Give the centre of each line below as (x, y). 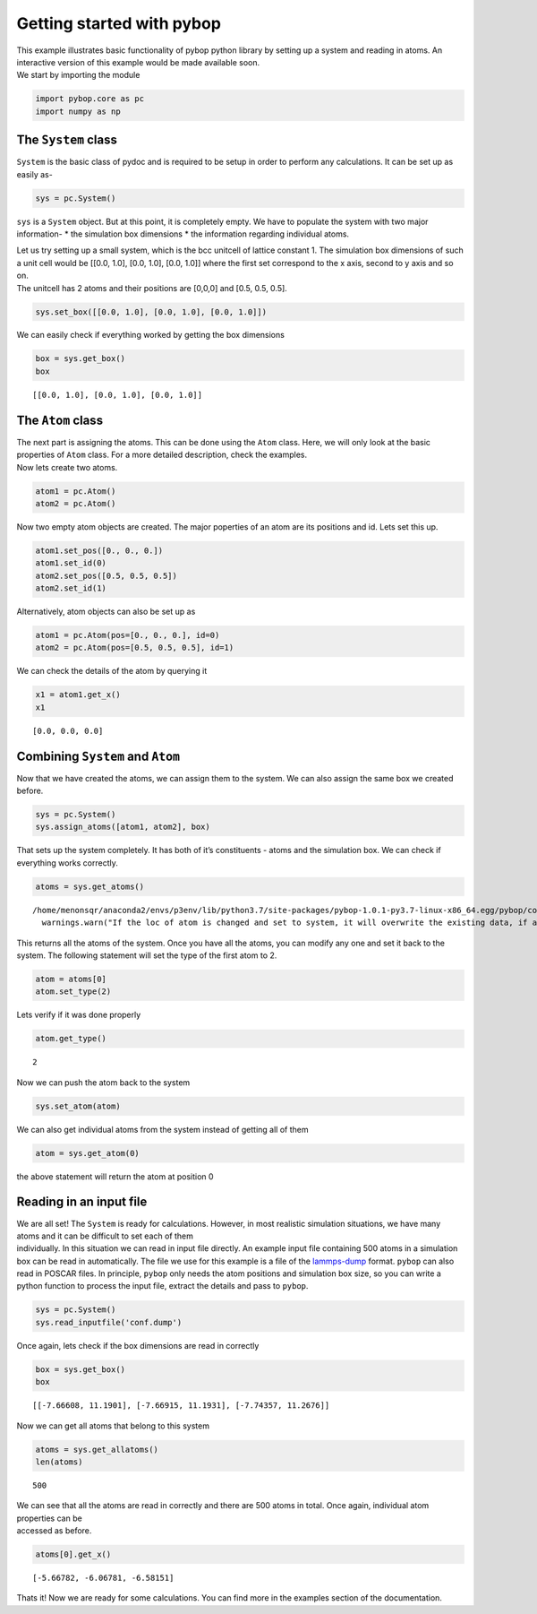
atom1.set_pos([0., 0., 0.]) (99, 550)
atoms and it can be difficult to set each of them (105, 1236)
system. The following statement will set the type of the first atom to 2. (147, 955)
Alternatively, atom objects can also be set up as (106, 612)
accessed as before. (54, 1531)
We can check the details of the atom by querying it (112, 671)
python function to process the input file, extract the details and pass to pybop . (162, 1286)
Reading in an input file (82, 1202)
